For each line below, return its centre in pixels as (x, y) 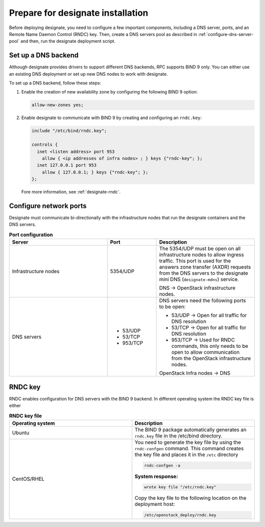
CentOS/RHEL (28, 479)
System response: (157, 476)
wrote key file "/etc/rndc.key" (180, 487)
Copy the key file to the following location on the (190, 498)
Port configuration (31, 235)
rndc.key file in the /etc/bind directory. (179, 435)
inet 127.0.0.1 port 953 (67, 165)
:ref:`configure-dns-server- (226, 34)
